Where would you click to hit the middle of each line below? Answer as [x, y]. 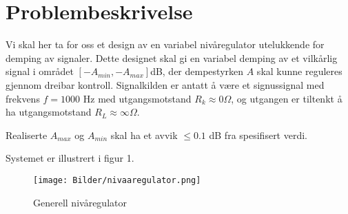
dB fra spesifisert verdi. [258, 135]
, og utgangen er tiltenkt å [287, 98]
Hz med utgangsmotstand [137, 98]
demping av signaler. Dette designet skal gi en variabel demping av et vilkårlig [172, 57]
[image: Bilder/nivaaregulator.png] [117, 180]
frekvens [23, 98]
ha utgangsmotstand [49, 112]
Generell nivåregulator [80, 202]
